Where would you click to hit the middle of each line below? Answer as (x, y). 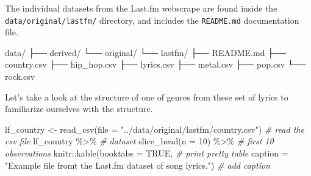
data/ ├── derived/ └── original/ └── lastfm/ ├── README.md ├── (145, 52)
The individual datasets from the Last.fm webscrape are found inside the (141, 8)
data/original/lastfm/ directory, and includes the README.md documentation (152, 20)
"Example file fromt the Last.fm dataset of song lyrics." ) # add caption (138, 165)
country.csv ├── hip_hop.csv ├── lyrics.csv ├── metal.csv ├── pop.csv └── (155, 64)
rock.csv (20, 76)
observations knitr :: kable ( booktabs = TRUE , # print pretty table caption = (147, 153)
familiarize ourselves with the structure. (79, 109)
